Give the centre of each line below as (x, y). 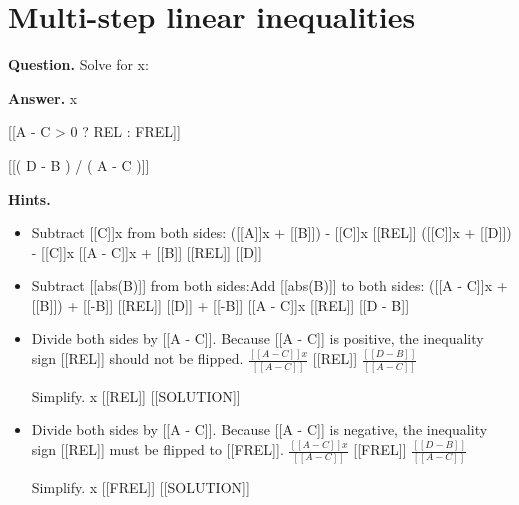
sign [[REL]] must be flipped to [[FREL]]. (157, 449)
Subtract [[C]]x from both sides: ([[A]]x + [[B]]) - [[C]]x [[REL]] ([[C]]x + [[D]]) (271, 232)
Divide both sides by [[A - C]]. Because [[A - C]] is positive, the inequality (257, 338)
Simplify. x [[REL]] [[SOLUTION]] (136, 395)
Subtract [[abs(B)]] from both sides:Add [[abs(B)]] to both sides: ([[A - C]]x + (269, 285)
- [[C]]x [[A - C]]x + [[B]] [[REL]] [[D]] (146, 251)
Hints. (29, 198)
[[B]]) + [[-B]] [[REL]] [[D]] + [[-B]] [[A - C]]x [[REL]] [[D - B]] (220, 304)
